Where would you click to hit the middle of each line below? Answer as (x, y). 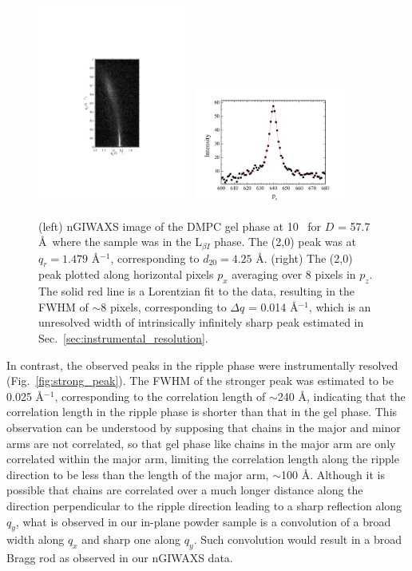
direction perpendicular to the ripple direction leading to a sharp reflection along (204, 505)
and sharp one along (131, 539)
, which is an (340, 306)
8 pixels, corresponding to (164, 306)
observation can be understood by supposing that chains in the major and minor (204, 427)
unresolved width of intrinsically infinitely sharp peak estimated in (201, 322)
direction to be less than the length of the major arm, (138, 474)
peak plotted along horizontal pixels (126, 274)
